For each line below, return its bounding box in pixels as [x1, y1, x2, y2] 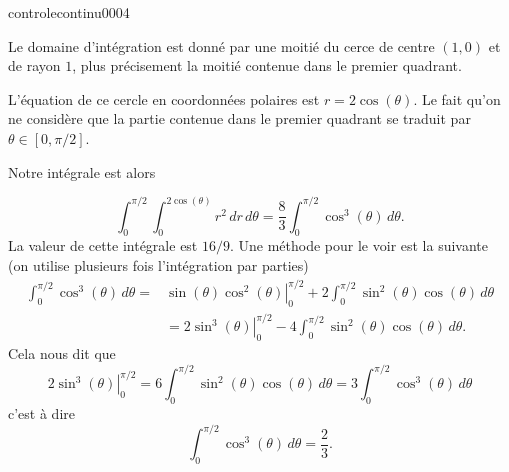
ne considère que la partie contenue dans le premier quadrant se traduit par [8, 108, 471, 129]
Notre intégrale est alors [8, 161, 156, 182]
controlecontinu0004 [8, 2, 130, 22]
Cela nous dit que [8, 343, 116, 364]
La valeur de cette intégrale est [8, 235, 198, 256]
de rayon [8, 55, 61, 76]
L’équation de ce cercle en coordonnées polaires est [8, 88, 320, 109]
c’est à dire [8, 403, 75, 424]
